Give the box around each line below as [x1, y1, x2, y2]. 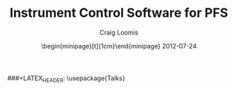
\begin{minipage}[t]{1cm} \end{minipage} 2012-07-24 [41, 41, 197, 50]
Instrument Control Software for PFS [9, 5, 229, 21]
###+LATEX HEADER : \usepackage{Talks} [7, 74, 125, 84]
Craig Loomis [99, 28, 139, 37]
